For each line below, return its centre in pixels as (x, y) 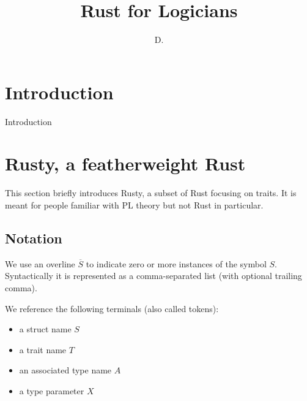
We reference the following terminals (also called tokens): (112, 308)
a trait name (43, 349)
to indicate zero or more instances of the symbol (176, 263)
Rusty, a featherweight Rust (125, 163)
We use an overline (40, 263)
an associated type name (65, 370)
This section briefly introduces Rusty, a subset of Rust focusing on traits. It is (151, 193)
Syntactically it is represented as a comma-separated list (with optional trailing (153, 276)
